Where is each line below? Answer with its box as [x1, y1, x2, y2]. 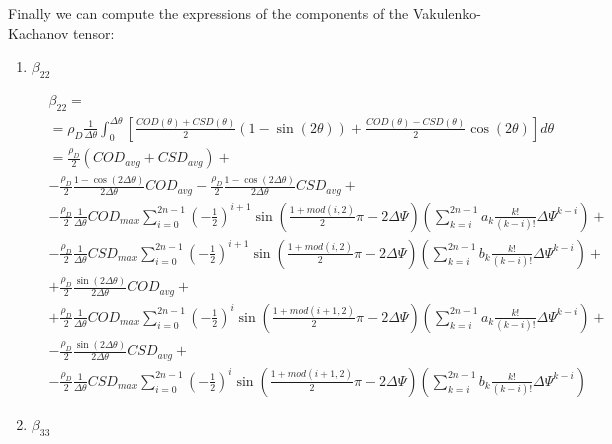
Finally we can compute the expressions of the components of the [8, 3, 409, 23]
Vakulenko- [412, 3, 482, 23]
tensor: [72, 22, 115, 43]
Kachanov [8, 22, 69, 43]
